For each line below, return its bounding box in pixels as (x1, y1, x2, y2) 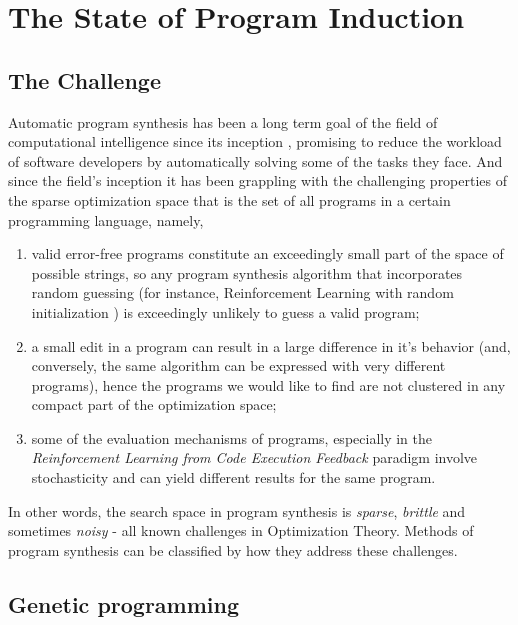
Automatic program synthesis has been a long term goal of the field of (8, 111, 438, 132)
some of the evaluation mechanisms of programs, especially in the (31, 427, 432, 448)
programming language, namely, (8, 209, 204, 230)
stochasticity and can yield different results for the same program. (31, 467, 436, 488)
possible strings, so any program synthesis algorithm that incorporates (31, 262, 463, 283)
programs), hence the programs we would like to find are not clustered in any (31, 374, 506, 395)
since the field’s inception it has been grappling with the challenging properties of (8, 170, 508, 191)
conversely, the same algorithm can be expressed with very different (31, 355, 446, 376)
